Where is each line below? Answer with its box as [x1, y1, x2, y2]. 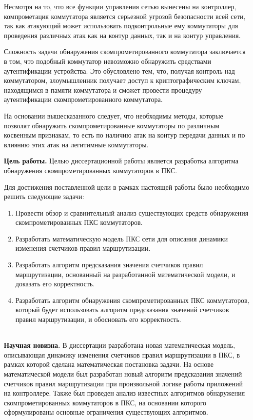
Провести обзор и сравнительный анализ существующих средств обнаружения [15, 207, 249, 218]
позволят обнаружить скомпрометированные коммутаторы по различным [4, 120, 219, 130]
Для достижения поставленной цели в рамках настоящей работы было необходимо [4, 181, 250, 192]
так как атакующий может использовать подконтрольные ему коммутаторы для [4, 20, 238, 31]
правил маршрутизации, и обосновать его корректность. [15, 314, 181, 324]
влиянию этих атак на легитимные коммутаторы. [4, 139, 149, 149]
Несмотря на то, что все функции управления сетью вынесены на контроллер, [4, 1, 236, 11]
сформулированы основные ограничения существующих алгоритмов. [4, 407, 208, 417]
